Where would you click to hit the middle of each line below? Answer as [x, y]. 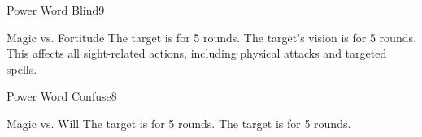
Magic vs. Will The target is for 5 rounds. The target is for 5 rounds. [179, 123]
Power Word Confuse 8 [62, 96]
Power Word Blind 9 [56, 10]
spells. [22, 68]
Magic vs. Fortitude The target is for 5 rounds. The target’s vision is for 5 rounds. [211, 37]
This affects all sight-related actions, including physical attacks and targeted [197, 53]
